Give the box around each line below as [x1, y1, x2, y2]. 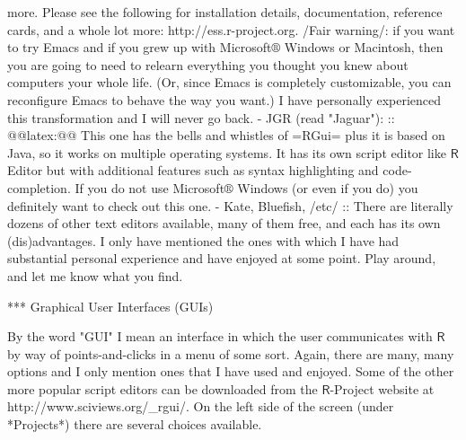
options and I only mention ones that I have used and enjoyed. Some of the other [7, 362, 454, 381]
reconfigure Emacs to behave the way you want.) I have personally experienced [7, 90, 442, 109]
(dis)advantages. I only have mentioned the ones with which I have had [7, 231, 400, 250]
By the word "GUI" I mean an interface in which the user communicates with [7, 327, 433, 346]
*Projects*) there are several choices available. [7, 415, 262, 434]
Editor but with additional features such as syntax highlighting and [7, 161, 379, 180]
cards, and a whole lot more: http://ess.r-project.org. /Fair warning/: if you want [7, 20, 455, 39]
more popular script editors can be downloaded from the [7, 379, 318, 398]
